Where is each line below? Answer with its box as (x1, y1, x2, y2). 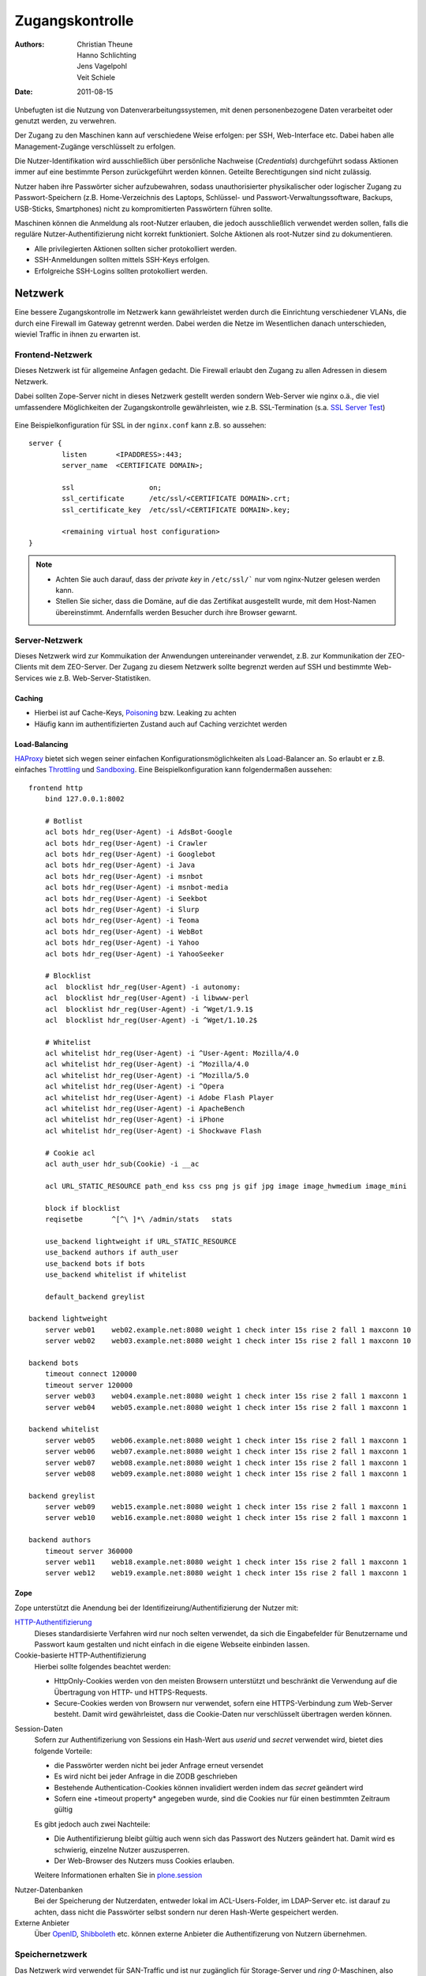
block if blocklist (44, 1204, 121, 1212)
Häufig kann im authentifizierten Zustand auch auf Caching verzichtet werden (34, 719, 287, 729)
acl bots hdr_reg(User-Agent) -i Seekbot (44, 894, 208, 903)
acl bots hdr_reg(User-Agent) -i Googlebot (44, 850, 216, 859)
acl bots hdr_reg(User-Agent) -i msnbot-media (44, 883, 229, 892)
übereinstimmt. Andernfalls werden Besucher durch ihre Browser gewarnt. (55, 607, 297, 617)
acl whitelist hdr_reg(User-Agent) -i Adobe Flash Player (44, 1093, 275, 1102)
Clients (14, 662, 38, 672)
